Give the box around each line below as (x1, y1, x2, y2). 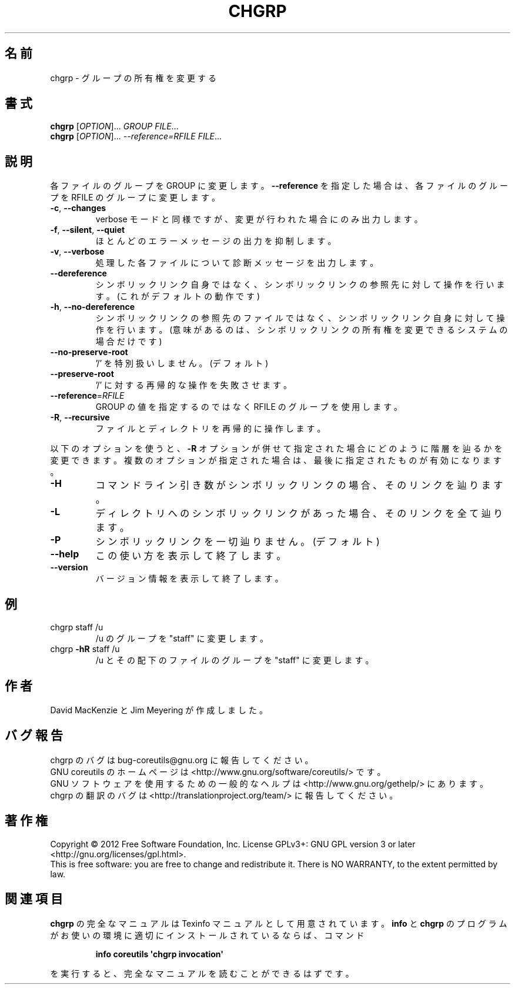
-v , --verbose (50, 246, 105, 257)
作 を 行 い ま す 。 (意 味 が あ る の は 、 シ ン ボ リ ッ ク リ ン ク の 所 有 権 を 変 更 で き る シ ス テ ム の (95, 325, 508, 335)
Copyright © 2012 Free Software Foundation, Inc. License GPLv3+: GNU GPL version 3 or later (50, 838, 416, 849)
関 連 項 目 (5, 891, 63, 907)
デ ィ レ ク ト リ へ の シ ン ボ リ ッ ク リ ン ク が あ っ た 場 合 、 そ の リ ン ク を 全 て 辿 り (95, 507, 503, 520)
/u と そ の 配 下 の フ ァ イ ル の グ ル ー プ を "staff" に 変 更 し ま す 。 (95, 655, 374, 666)
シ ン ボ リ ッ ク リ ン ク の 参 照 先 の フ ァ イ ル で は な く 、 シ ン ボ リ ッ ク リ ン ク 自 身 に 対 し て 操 (95, 313, 505, 323)
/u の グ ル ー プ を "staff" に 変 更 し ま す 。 (95, 633, 269, 644)
